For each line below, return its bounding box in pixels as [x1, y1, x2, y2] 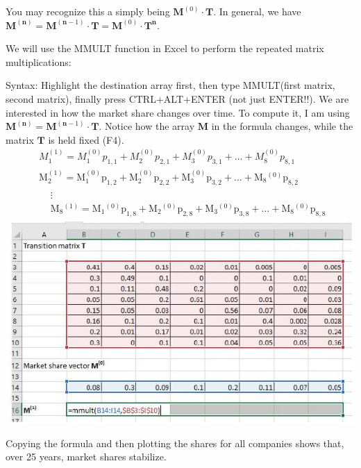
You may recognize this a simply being [6, 4, 170, 18]
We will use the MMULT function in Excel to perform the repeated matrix [6, 41, 324, 56]
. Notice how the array [99, 119, 195, 133]
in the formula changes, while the [211, 119, 353, 133]
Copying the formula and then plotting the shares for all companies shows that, [6, 435, 344, 450]
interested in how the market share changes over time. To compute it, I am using [6, 105, 350, 119]
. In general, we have [213, 4, 301, 18]
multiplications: [6, 54, 72, 69]
